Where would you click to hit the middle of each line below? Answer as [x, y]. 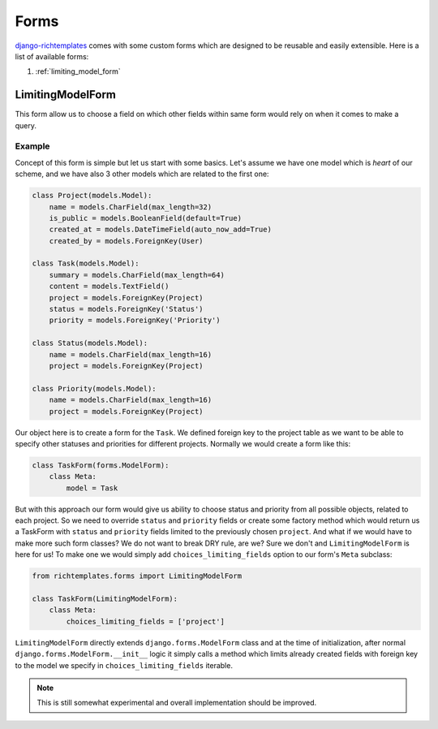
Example [32, 146]
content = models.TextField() [109, 287]
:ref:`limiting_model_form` [78, 71]
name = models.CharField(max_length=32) [131, 207]
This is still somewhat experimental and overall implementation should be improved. [177, 703]
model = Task [92, 488]
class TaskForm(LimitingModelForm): [105, 599]
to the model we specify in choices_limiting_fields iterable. [124, 665]
